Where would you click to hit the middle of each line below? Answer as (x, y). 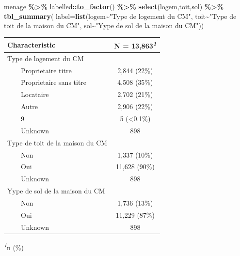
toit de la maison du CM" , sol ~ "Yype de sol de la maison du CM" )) (104, 25)
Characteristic (31, 45)
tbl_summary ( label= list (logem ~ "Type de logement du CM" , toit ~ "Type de (120, 16)
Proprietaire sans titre (54, 82)
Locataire (35, 94)
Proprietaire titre (46, 70)
